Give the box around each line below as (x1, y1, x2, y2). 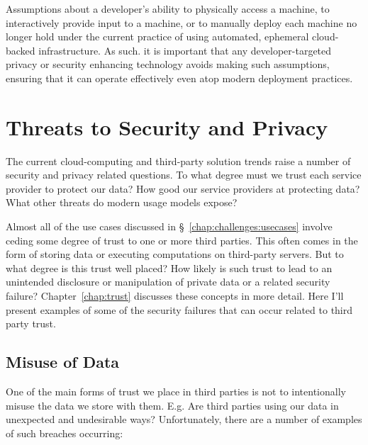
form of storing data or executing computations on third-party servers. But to (6, 247, 344, 261)
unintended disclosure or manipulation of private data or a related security (6, 274, 330, 289)
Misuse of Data (6, 351, 120, 373)
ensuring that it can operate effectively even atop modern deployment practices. (6, 70, 353, 85)
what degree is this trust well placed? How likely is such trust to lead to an (6, 260, 333, 275)
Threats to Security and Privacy (6, 112, 328, 141)
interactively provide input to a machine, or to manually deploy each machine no (6, 15, 357, 30)
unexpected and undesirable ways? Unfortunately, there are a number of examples (6, 412, 362, 427)
